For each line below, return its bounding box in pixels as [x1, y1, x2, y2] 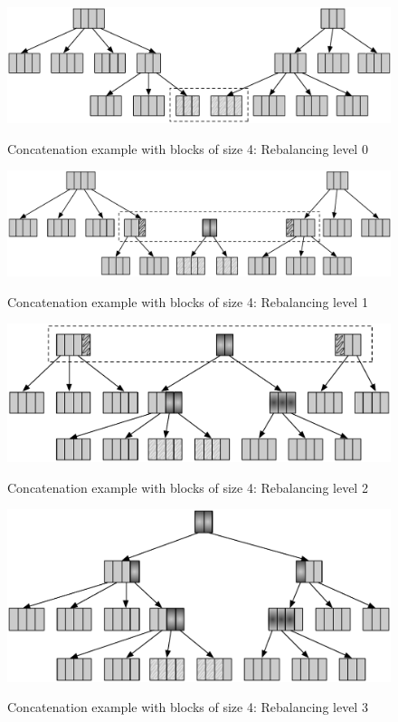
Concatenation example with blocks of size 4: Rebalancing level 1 [7, 292, 368, 311]
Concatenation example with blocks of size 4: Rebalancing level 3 [7, 698, 368, 717]
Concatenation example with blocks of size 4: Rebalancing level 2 [7, 477, 368, 496]
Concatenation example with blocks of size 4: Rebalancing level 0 [7, 139, 368, 158]
